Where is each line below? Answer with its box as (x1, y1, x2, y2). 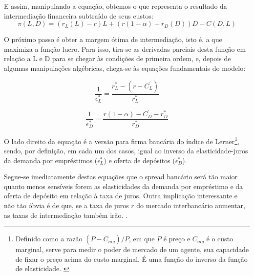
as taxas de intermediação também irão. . (4, 210, 127, 220)
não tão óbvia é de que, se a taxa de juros (4, 200, 129, 211)
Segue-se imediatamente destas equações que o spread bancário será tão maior (4, 171, 238, 182)
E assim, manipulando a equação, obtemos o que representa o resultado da (4, 1, 227, 11)
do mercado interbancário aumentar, (136, 200, 245, 211)
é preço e (163, 234, 190, 244)
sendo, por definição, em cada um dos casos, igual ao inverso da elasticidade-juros (4, 146, 248, 156)
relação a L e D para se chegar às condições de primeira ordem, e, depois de (4, 53, 231, 64)
